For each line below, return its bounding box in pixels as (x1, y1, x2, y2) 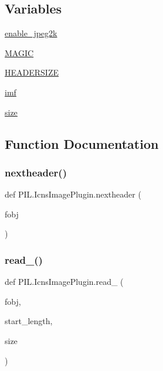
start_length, (5, 315, 53, 327)
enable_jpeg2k (5, 27, 57, 39)
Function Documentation (5, 134, 159, 152)
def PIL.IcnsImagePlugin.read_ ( (5, 275, 124, 288)
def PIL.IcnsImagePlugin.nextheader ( (5, 188, 141, 200)
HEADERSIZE (5, 66, 59, 79)
